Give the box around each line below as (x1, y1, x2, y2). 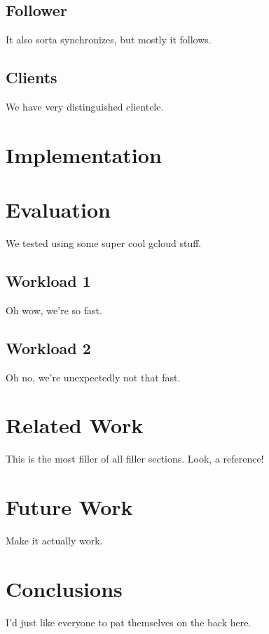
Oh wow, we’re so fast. (6, 302, 102, 317)
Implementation (6, 140, 162, 169)
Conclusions (6, 574, 123, 603)
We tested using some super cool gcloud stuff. (6, 236, 202, 251)
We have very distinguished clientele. (6, 99, 164, 113)
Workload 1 (6, 270, 91, 292)
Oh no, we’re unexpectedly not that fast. (6, 369, 181, 384)
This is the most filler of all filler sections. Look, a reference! (6, 451, 264, 466)
